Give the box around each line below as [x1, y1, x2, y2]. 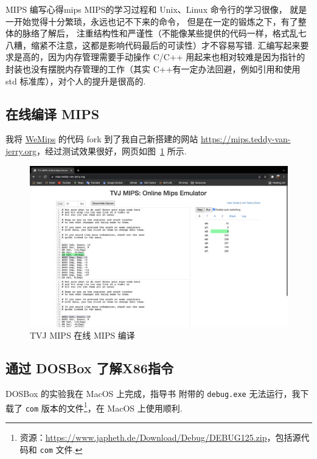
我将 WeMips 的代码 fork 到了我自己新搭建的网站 [5, 133, 198, 145]
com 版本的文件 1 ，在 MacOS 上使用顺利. [25, 399, 183, 414]
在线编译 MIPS [5, 104, 100, 123]
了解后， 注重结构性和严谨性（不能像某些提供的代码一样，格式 [39, 27, 290, 40]
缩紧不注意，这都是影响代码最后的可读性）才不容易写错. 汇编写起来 [30, 38, 301, 51]
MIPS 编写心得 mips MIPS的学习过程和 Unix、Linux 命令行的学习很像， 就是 [5, 3, 307, 15]
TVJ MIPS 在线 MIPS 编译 [30, 329, 135, 342]
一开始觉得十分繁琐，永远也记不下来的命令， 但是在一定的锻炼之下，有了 [5, 15, 298, 27]
